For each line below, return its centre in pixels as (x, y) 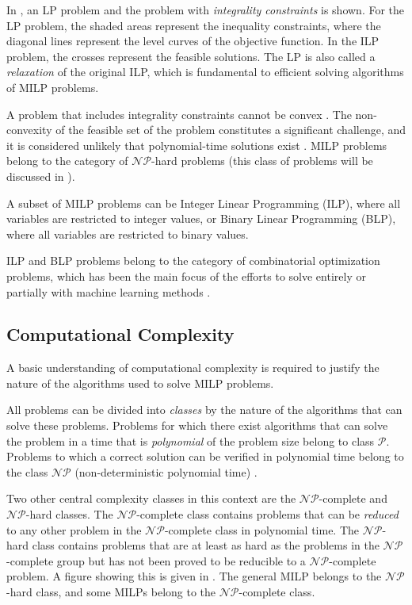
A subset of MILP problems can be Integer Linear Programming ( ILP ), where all (204, 203)
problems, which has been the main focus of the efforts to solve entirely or (186, 276)
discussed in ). (41, 176)
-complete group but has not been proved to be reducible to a (156, 560)
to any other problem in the (74, 529)
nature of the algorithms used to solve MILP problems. (140, 383)
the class (27, 471)
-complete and (353, 498)
